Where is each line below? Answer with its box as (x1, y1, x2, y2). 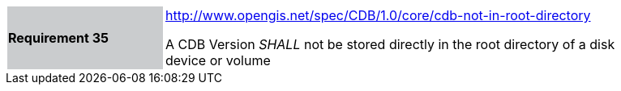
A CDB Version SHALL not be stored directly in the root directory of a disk (165, 36, 615, 52)
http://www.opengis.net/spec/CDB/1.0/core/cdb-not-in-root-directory (165, 7, 591, 23)
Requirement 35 (8, 30, 109, 46)
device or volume (165, 52, 271, 68)
